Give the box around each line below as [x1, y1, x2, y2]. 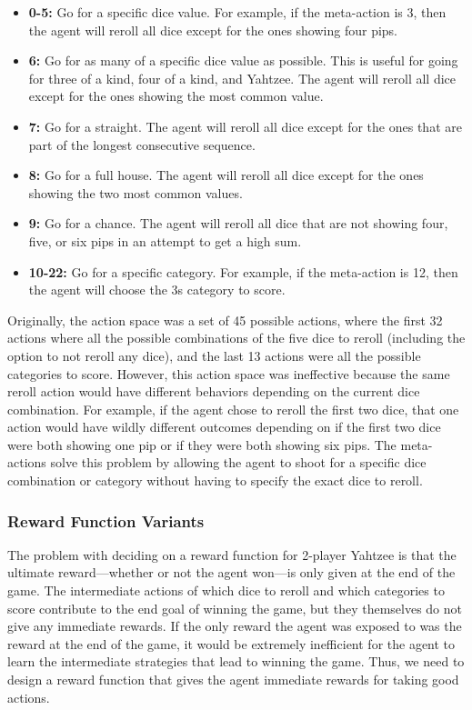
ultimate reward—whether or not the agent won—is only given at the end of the [7, 563, 456, 582]
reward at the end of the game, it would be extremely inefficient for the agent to [7, 634, 456, 653]
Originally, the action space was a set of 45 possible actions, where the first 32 [7, 310, 443, 329]
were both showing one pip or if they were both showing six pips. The [7, 435, 397, 454]
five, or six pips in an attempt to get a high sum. [28, 231, 302, 250]
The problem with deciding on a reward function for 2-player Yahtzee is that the [7, 545, 457, 564]
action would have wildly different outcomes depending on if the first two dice [7, 417, 441, 436]
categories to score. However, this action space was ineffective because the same [7, 364, 450, 383]
